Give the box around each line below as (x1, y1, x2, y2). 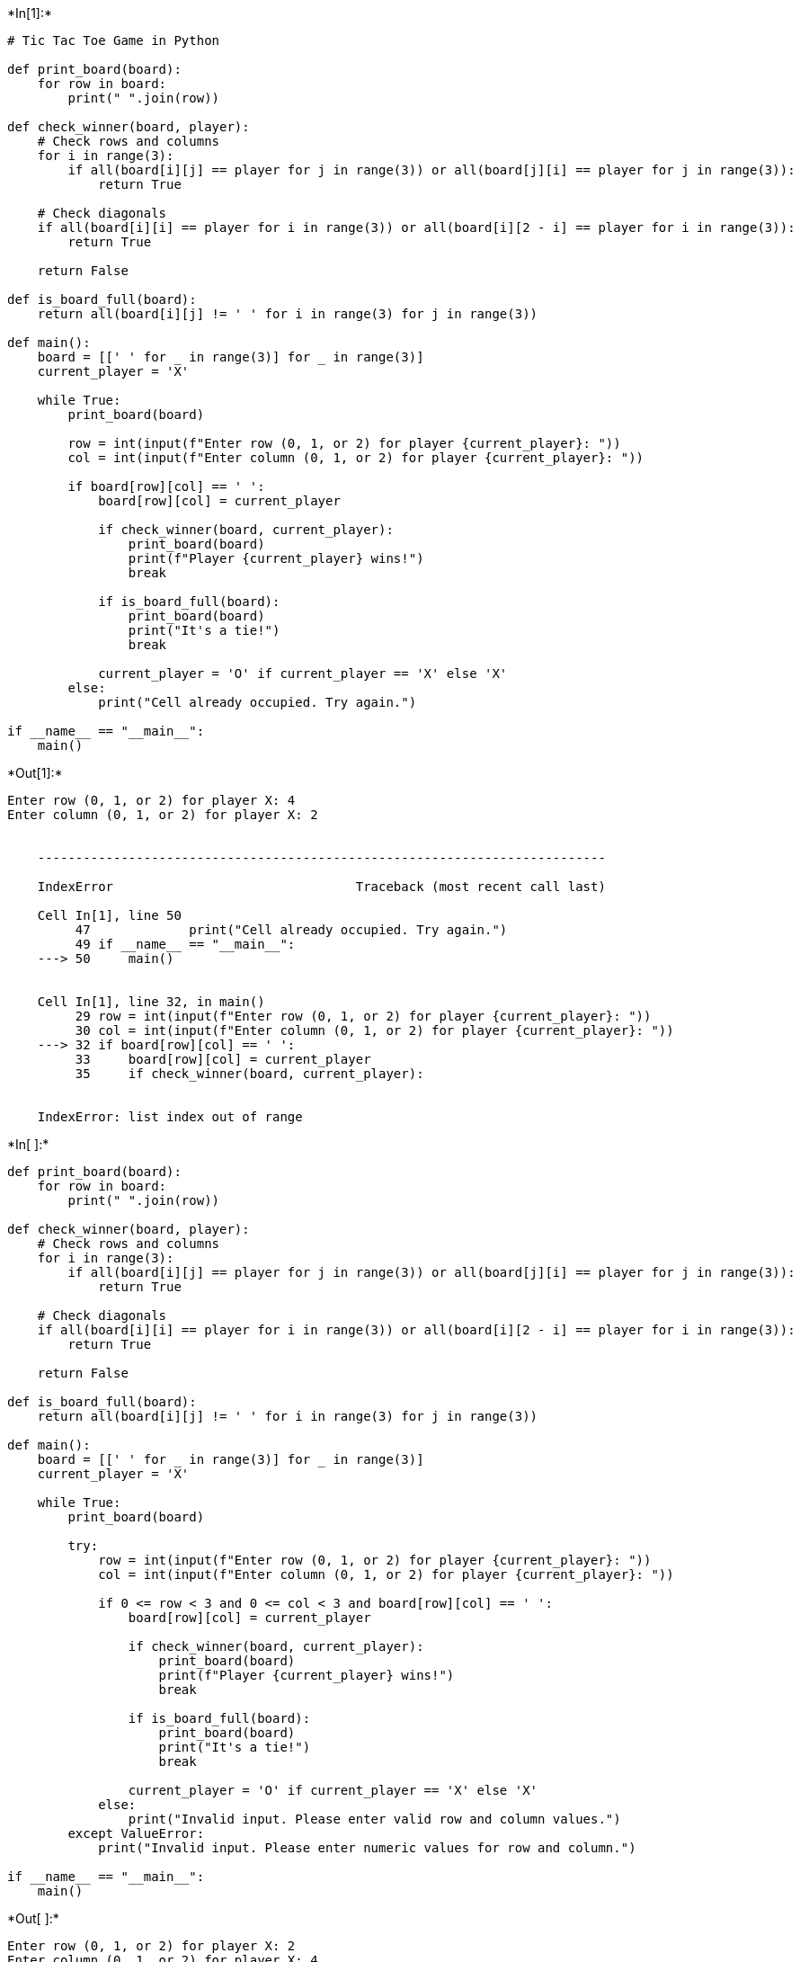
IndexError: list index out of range (37, 1110, 303, 1124)
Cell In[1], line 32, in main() (37, 994, 265, 1009)
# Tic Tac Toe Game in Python (7, 33, 220, 48)
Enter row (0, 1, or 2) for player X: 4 (7, 793, 296, 807)
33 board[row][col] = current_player (75, 1052, 371, 1066)
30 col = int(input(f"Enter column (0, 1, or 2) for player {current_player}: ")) (75, 1023, 674, 1038)
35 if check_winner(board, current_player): (75, 1066, 424, 1081)
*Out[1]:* (7, 765, 63, 780)
